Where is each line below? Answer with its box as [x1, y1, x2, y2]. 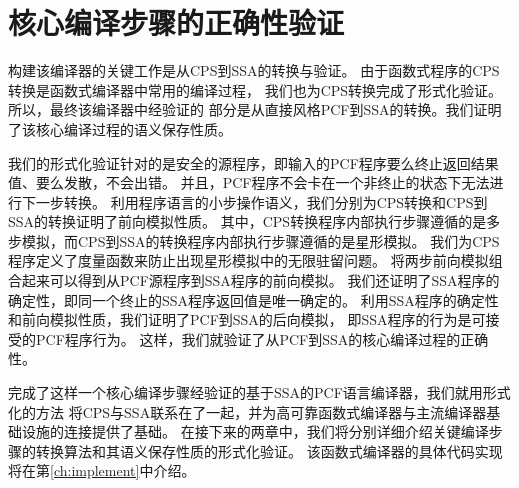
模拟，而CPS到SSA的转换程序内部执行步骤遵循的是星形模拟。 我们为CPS [21, 230, 500, 251]
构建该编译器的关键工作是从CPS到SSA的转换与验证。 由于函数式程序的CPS [8, 60, 500, 81]
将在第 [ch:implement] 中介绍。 [8, 460, 196, 481]
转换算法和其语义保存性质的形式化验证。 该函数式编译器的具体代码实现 [35, 440, 503, 461]
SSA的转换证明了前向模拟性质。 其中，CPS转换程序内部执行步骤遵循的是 [8, 211, 487, 232]
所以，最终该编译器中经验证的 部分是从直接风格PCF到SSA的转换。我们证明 [8, 99, 502, 120]
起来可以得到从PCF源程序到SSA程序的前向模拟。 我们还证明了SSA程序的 [21, 270, 500, 291]
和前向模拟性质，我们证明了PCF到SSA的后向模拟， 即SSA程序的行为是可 [8, 309, 486, 330]
